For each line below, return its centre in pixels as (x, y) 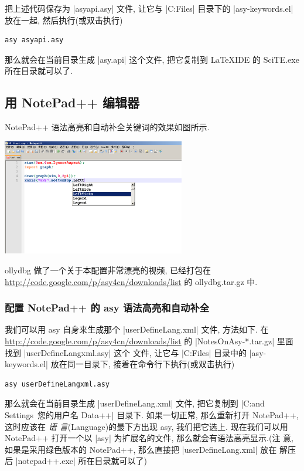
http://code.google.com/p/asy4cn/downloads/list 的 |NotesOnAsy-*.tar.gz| (140, 341)
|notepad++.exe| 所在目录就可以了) (81, 461)
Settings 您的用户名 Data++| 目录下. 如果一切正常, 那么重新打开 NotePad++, (152, 415)
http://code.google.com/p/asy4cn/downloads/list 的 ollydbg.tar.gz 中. (131, 281)
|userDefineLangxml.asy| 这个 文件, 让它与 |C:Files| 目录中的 (135, 352)
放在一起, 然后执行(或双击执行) (64, 20)
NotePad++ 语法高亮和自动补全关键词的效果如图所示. (107, 127)
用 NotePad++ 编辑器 (72, 102)
